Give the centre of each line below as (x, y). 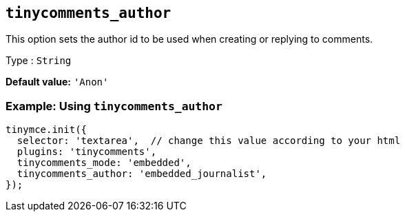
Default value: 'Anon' (57, 82)
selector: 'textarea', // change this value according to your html (209, 141)
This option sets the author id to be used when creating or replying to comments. (189, 39)
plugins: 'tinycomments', (87, 152)
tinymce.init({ (46, 130)
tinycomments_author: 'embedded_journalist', (142, 174)
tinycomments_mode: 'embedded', (104, 163)
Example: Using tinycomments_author (114, 106)
